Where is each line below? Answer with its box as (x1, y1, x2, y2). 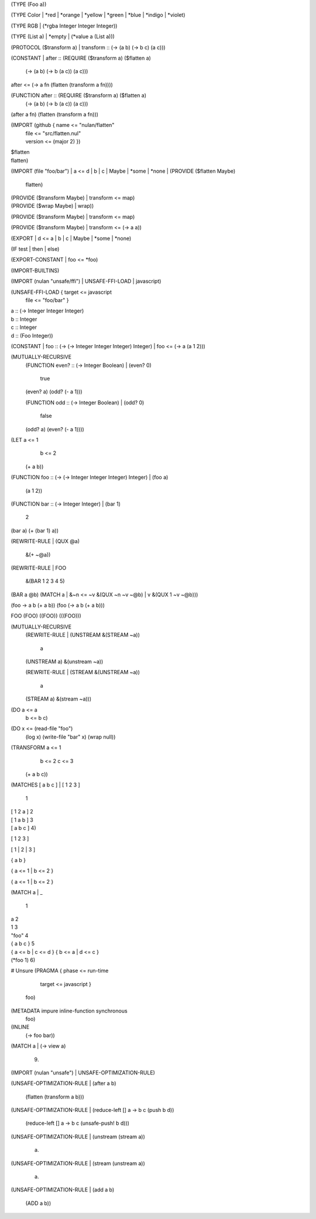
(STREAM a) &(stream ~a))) (25, 695, 92, 702)
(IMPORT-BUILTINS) (11, 267, 60, 274)
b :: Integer (11, 315, 37, 322)
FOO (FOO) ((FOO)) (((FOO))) (11, 612, 81, 620)
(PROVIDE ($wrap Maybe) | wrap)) (11, 202, 94, 210)
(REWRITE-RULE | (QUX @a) (11, 538, 80, 545)
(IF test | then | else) (11, 245, 60, 252)
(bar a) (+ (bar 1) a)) (11, 527, 59, 534)
